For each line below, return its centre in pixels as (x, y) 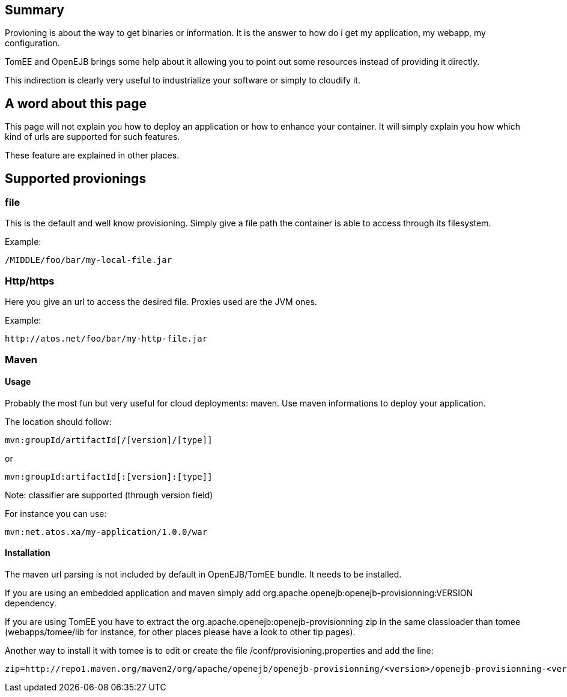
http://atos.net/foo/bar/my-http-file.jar (106, 339)
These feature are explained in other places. (92, 155)
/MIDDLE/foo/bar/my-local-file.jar (89, 260)
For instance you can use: (56, 513)
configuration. (32, 43)
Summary (35, 10)
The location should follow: (58, 421)
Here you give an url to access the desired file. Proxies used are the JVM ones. (161, 302)
